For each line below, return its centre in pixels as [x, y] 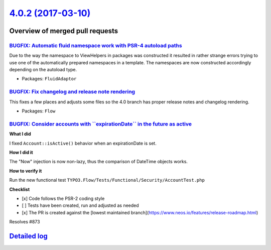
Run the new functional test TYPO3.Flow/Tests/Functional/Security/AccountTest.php [107, 180]
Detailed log [28, 236]
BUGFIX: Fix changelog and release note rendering [72, 92]
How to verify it [26, 171]
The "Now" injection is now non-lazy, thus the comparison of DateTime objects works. [99, 162]
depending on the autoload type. [43, 70]
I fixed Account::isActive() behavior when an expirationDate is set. [83, 143]
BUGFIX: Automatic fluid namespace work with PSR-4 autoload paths [96, 45]
